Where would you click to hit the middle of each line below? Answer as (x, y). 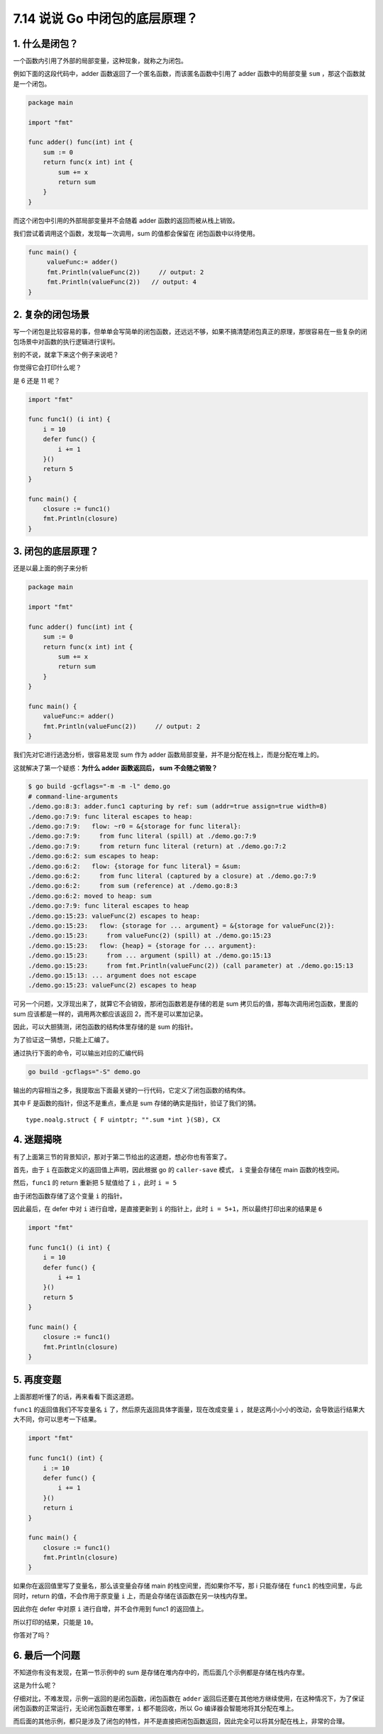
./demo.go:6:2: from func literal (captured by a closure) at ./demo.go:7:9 (172, 876)
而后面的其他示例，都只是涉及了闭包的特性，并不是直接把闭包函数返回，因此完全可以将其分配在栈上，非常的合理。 (181, 1721)
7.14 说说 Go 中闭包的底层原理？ (106, 18)
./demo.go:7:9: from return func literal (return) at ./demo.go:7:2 (157, 846)
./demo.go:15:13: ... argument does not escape (112, 975)
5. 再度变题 (37, 1379)
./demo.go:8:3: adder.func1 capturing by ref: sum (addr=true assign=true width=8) (178, 807)
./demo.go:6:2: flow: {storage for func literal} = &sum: (135, 866)
